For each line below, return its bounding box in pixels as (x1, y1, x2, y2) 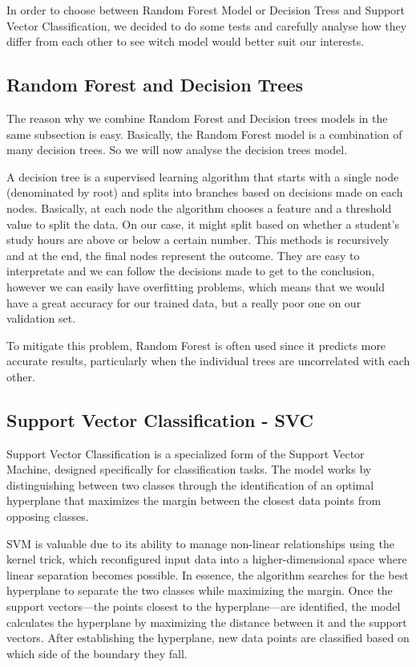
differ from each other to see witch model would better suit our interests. (6, 33, 365, 50)
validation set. (6, 310, 76, 327)
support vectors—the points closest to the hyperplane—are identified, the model (6, 598, 401, 615)
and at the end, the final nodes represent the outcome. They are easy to (6, 246, 360, 263)
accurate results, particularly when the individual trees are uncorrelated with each (6, 352, 410, 369)
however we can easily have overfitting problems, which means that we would (6, 278, 386, 295)
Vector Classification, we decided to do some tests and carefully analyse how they (6, 17, 407, 34)
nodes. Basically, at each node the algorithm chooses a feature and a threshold (6, 199, 392, 216)
